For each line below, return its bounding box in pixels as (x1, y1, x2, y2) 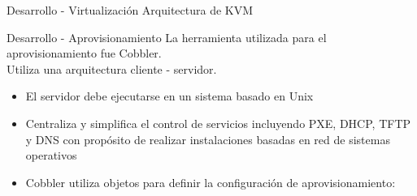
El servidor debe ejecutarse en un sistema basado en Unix (25, 87, 314, 104)
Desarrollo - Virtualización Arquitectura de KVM (7, 2, 254, 18)
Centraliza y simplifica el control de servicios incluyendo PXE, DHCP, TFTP (25, 114, 411, 131)
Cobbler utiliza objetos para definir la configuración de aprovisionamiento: (25, 173, 396, 190)
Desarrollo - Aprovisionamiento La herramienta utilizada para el (7, 28, 327, 45)
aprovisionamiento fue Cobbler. (7, 45, 162, 62)
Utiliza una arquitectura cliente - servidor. (7, 60, 217, 77)
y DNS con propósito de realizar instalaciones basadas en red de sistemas (25, 130, 390, 147)
